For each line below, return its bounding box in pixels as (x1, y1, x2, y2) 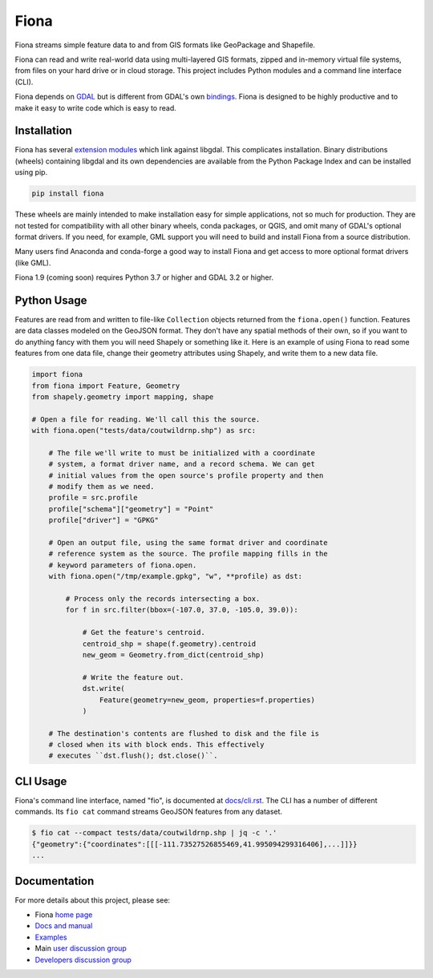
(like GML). (14, 257, 51, 268)
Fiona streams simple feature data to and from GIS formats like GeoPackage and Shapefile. (14, 40, 316, 50)
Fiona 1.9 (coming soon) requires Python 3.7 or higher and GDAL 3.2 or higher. (14, 273, 274, 282)
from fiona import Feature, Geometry (31, 381, 180, 390)
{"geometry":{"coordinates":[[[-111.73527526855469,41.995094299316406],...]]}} (31, 839, 358, 849)
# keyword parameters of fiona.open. (48, 560, 197, 569)
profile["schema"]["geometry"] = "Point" (48, 504, 214, 513)
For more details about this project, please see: (14, 895, 171, 905)
